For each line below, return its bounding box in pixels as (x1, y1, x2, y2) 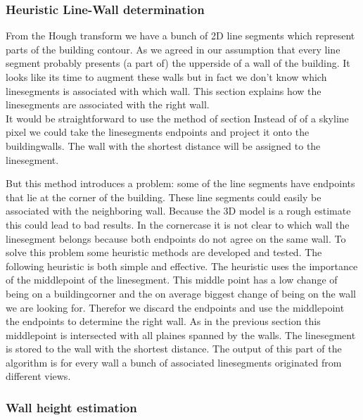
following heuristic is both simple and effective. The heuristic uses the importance (6, 258, 358, 273)
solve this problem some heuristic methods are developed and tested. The (6, 245, 322, 260)
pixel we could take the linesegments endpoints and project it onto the (6, 125, 310, 139)
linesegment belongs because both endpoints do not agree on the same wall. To (6, 231, 346, 246)
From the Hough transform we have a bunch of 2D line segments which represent (6, 28, 355, 43)
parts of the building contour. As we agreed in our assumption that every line (6, 42, 340, 56)
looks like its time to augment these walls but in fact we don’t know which (6, 70, 327, 84)
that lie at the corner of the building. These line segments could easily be (6, 189, 321, 204)
